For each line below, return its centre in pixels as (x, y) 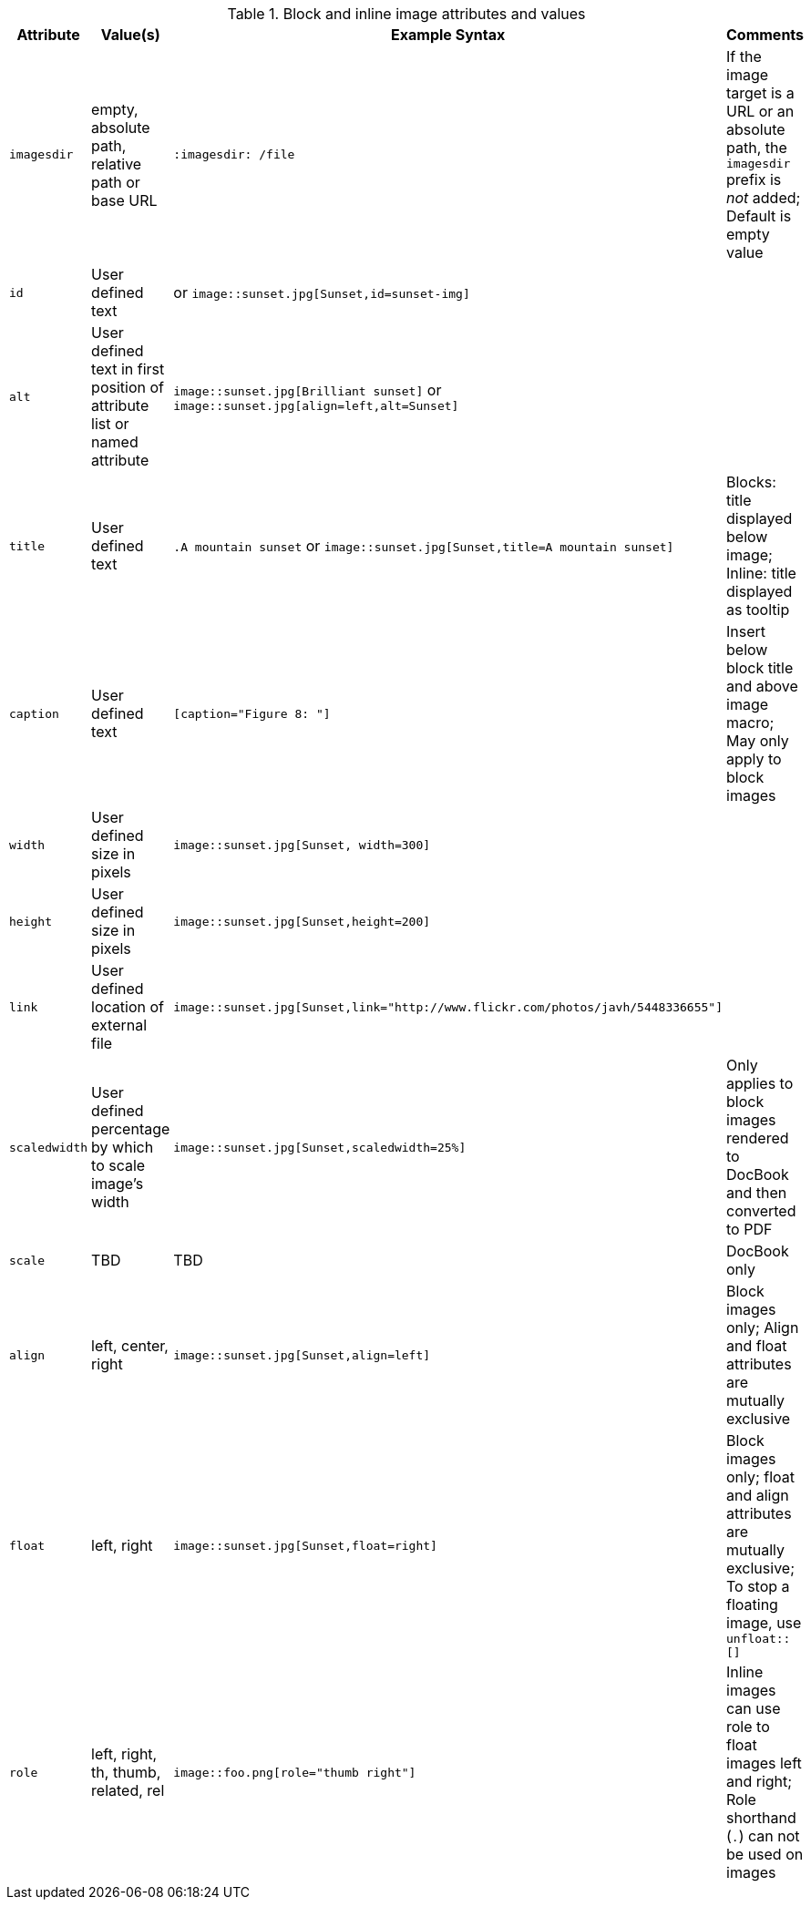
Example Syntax (448, 35)
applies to (760, 1083)
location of (128, 1007)
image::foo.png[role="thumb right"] (295, 1772)
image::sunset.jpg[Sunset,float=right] (305, 1545)
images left (764, 1763)
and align (758, 1495)
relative (117, 164)
